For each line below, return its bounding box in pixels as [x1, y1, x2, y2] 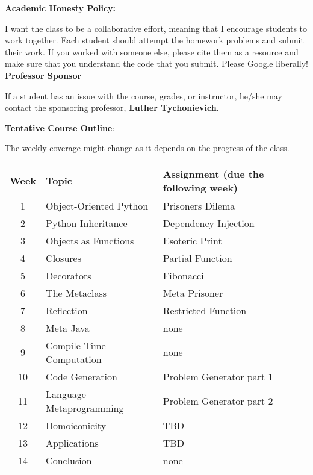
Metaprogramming [46, 400, 124, 415]
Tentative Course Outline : [5, 121, 115, 134]
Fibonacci [163, 268, 204, 282]
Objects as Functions [46, 233, 134, 247]
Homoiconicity [46, 418, 107, 432]
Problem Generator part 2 [163, 394, 273, 408]
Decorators [46, 268, 91, 282]
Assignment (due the [163, 166, 264, 181]
